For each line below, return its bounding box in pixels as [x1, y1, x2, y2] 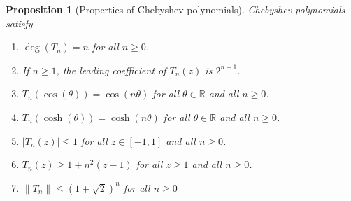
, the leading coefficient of [56, 62, 166, 77]
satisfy [6, 15, 33, 30]
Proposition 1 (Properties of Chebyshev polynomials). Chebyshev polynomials [6, 2, 345, 16]
